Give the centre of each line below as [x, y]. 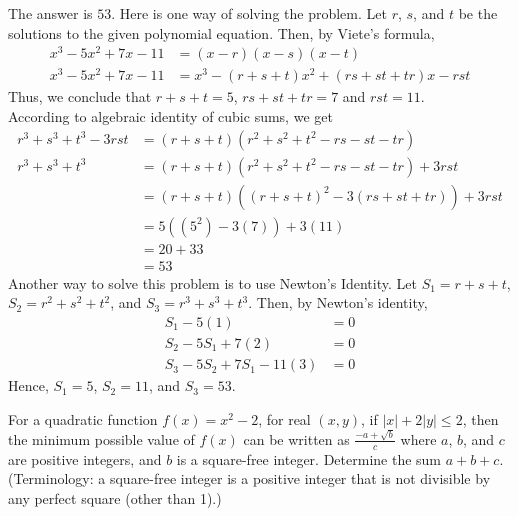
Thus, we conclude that [80, 96]
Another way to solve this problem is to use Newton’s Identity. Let [212, 282]
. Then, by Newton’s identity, [338, 302]
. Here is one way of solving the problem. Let [249, 13]
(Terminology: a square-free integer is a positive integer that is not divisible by [249, 478]
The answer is [50, 13]
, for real [284, 418]
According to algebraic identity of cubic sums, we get [170, 116]
